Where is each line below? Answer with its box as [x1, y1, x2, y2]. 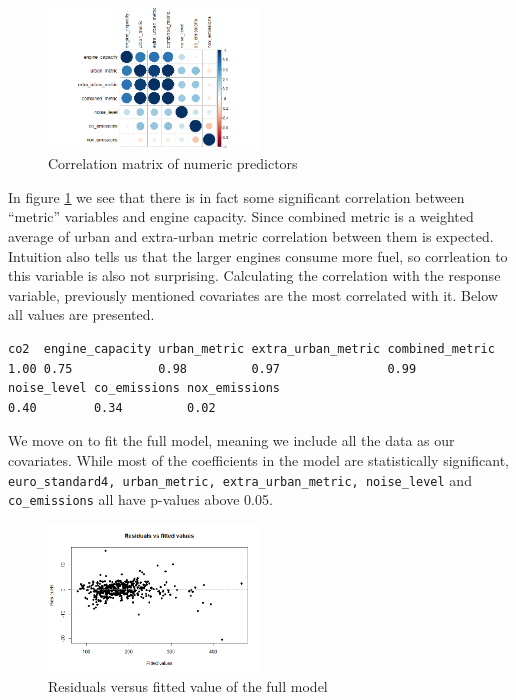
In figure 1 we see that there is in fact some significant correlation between [8, 186, 465, 207]
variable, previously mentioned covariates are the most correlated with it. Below [8, 284, 498, 305]
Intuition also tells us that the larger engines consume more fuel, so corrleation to [8, 245, 508, 266]
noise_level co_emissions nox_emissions [8, 381, 281, 396]
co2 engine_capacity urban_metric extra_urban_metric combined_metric [8, 341, 495, 356]
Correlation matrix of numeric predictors [48, 153, 298, 174]
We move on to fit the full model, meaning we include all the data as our [8, 430, 455, 451]
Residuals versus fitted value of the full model [48, 675, 328, 696]
